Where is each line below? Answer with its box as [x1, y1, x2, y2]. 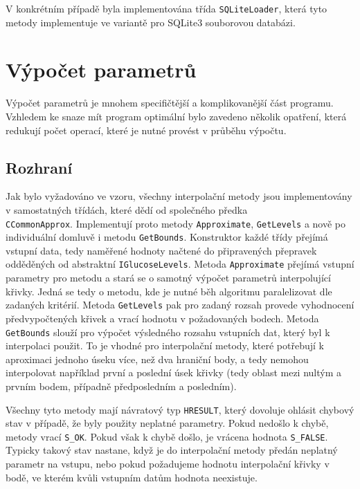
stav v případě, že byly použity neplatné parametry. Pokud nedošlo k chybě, [6, 416, 329, 430]
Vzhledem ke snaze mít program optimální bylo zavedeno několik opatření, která [6, 109, 347, 123]
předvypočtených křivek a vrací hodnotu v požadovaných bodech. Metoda [6, 311, 319, 325]
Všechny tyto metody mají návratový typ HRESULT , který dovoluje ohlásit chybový [6, 402, 354, 416]
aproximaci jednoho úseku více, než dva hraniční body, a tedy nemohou [6, 351, 309, 366]
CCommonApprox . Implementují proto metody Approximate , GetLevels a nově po [6, 216, 346, 230]
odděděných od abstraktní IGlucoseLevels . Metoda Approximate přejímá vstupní [6, 257, 354, 271]
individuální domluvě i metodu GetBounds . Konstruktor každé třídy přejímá [6, 230, 328, 244]
